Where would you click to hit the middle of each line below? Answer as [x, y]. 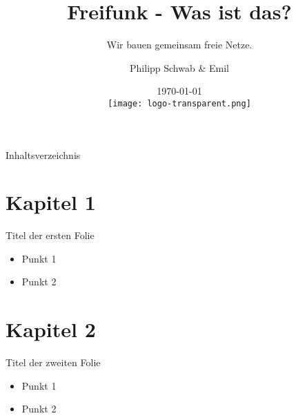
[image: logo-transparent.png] [179, 103]
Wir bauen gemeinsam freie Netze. [179, 45]
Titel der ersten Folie [50, 235]
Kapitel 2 [51, 329]
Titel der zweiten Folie [53, 362]
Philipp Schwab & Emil [179, 67]
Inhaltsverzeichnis [43, 154]
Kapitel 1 [51, 202]
